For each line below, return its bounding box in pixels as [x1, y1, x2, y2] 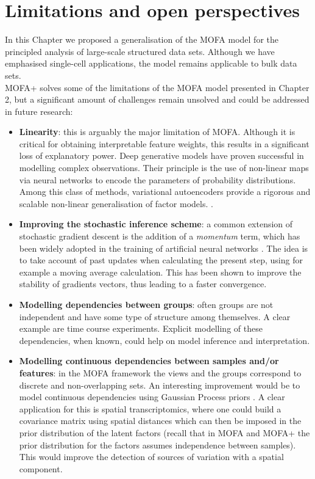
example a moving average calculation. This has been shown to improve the [19, 265, 302, 278]
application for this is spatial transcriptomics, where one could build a [19, 402, 281, 415]
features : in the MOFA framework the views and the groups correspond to [19, 366, 302, 379]
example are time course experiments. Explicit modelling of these [19, 322, 263, 335]
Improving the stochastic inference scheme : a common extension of [19, 218, 293, 230]
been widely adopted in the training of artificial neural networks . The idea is [19, 241, 308, 254]
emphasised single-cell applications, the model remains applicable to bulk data [5, 57, 297, 70]
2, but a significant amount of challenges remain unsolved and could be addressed [5, 93, 310, 106]
